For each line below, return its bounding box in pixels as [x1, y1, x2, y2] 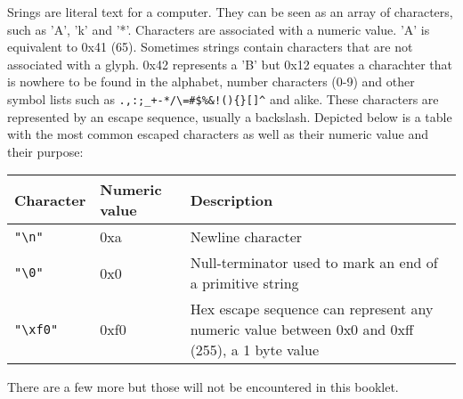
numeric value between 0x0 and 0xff [190, 319, 414, 340]
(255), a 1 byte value [190, 339, 320, 361]
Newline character [190, 226, 303, 248]
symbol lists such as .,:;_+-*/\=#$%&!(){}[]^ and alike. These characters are [7, 89, 439, 108]
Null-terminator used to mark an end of [190, 252, 438, 273]
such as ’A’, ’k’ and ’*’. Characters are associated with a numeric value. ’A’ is [7, 20, 430, 38]
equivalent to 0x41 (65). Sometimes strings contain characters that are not [7, 37, 413, 56]
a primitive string [190, 273, 299, 294]
